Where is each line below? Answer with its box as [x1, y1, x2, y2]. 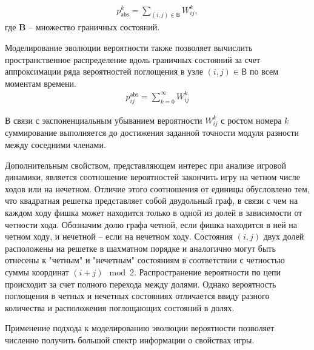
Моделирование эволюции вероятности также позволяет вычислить [5, 41, 253, 53]
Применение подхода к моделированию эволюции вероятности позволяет [5, 321, 275, 334]
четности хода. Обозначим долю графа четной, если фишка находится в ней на [5, 218, 298, 231]
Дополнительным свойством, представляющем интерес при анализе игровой [5, 158, 286, 171]
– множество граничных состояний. [28, 21, 160, 33]
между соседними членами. [5, 138, 106, 151]
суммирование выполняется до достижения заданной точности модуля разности [5, 126, 299, 139]
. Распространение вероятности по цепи [134, 265, 281, 278]
